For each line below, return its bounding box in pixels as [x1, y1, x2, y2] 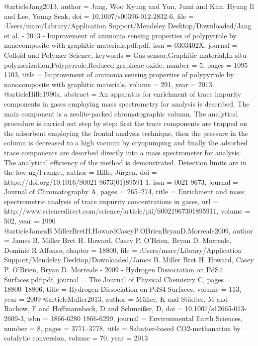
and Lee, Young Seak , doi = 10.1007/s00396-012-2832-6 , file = [4, 10, 194, 21]
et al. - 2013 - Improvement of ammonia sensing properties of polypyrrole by [4, 30, 237, 40]
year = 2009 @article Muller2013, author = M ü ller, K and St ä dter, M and [4, 293, 228, 304]
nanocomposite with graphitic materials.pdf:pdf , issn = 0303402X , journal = [4, 40, 238, 50]
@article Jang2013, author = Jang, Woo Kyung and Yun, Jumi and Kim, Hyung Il [4, 1, 254, 11]
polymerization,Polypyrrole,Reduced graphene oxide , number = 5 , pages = [4, 59, 232, 70]
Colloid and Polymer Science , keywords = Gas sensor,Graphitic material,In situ [4, 49, 247, 60]
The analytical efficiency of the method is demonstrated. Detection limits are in [4, 157, 247, 167]
